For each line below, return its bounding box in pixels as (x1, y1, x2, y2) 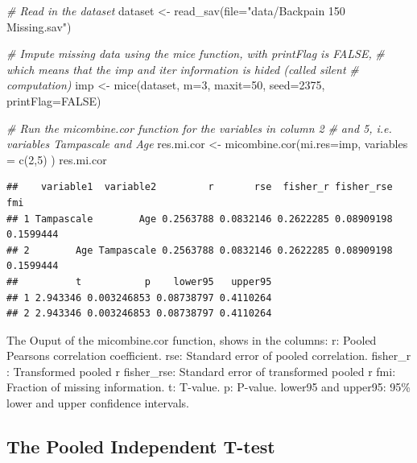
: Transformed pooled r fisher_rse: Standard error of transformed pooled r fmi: (6, 362, 396, 379)
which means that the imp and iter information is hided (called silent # (6, 60, 359, 77)
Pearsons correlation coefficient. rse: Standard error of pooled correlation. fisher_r (6, 347, 411, 364)
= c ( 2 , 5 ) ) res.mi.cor (6, 151, 107, 167)
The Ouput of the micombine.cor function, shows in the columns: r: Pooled (6, 331, 377, 348)
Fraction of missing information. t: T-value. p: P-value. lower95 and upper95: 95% (6, 378, 411, 395)
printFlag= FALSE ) (6, 92, 101, 109)
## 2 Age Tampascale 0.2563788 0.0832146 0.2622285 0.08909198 (6, 244, 393, 256)
